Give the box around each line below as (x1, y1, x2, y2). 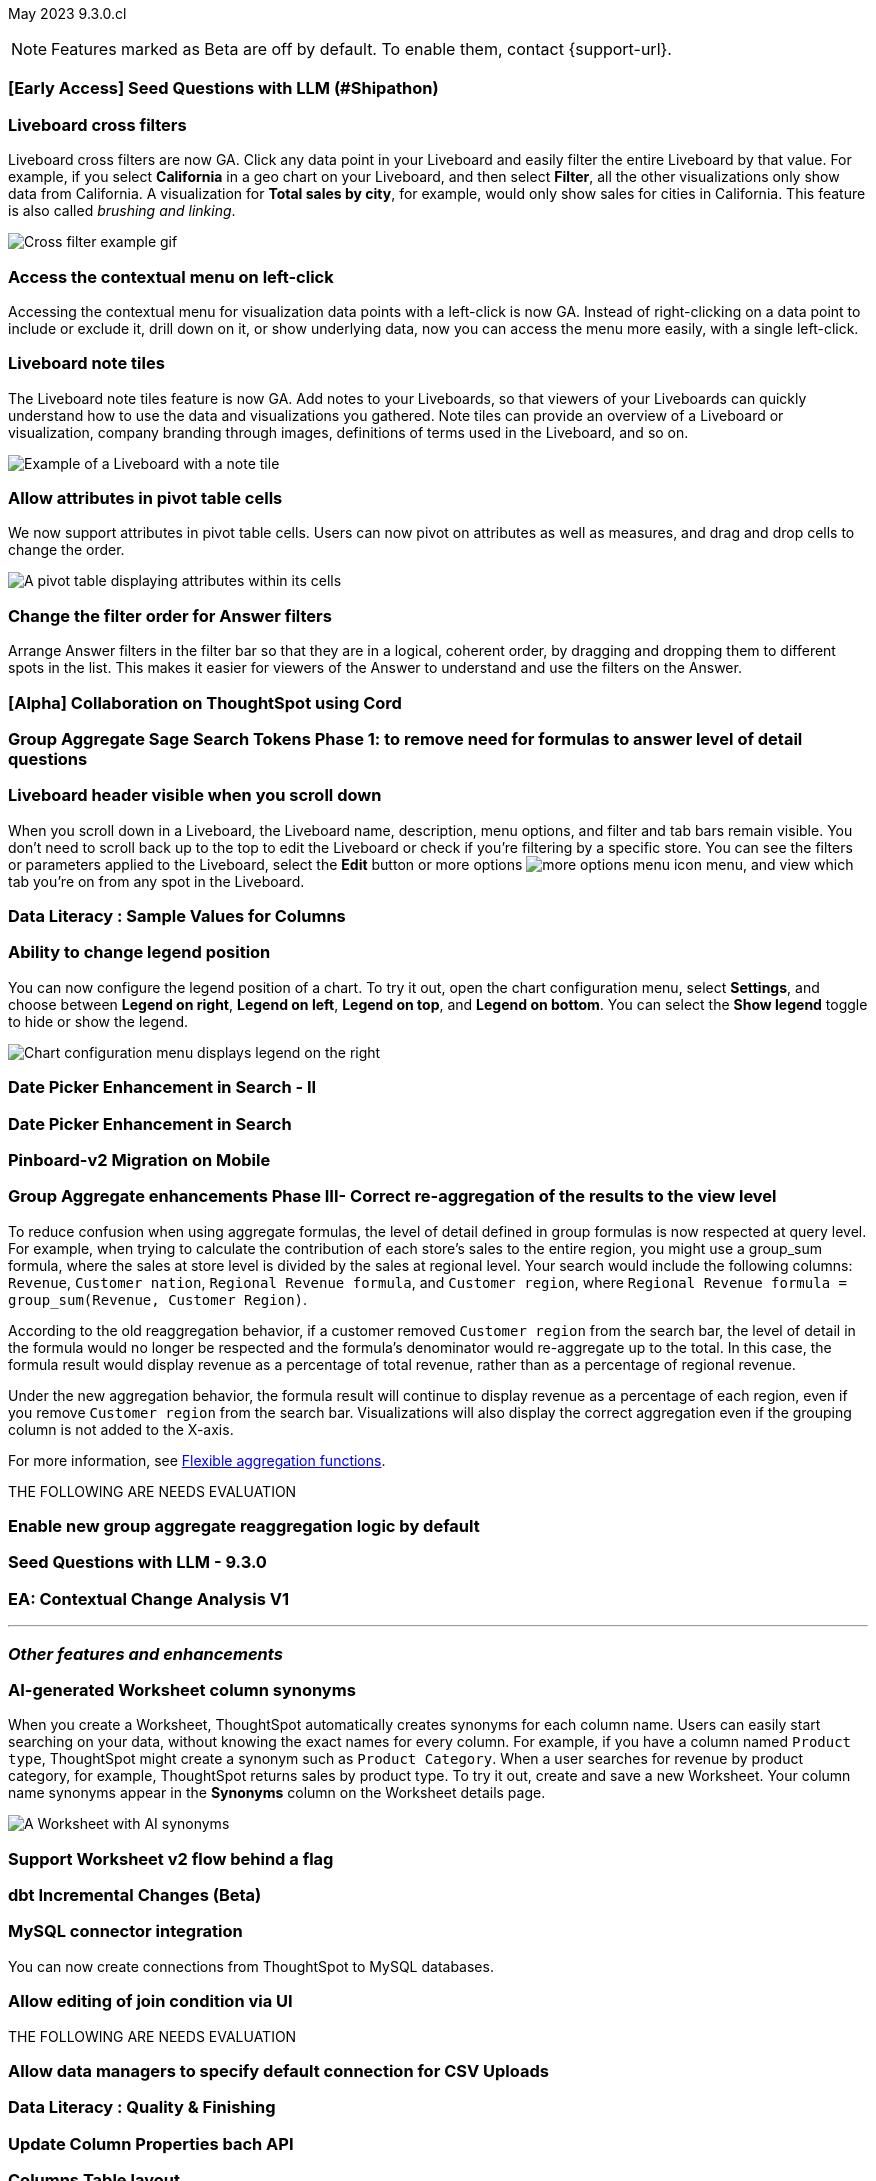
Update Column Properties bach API (8, 2133, 294, 2154)
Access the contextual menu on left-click (8, 266, 334, 287)
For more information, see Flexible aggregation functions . (8, 1451, 386, 1469)
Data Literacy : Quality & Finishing (8, 2097, 276, 2118)
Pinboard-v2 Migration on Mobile (8, 1149, 271, 1170)
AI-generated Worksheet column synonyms (8, 1679, 356, 1700)
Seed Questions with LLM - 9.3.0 (8, 1552, 267, 1573)
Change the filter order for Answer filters (8, 605, 332, 626)
